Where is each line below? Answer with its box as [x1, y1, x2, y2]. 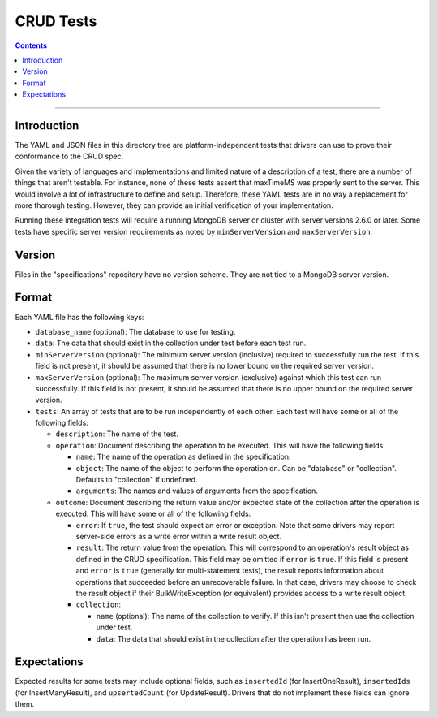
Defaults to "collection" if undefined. [75, 475, 198, 485]
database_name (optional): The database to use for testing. [35, 327, 236, 336]
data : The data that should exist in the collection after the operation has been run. [96, 634, 371, 643]
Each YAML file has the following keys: [15, 312, 144, 322]
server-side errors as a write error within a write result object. [75, 531, 282, 541]
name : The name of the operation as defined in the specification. [75, 452, 291, 462]
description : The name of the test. [55, 429, 178, 439]
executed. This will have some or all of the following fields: [55, 508, 251, 519]
